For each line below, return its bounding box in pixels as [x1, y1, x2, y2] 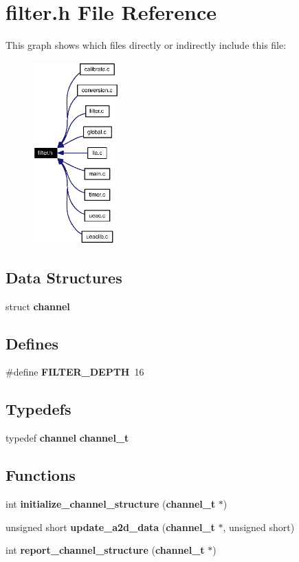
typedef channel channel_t [5, 431, 129, 445]
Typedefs [5, 398, 71, 420]
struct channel [5, 299, 70, 313]
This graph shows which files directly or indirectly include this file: [5, 38, 287, 52]
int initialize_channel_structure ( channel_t [5, 496, 216, 510]
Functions [5, 464, 76, 486]
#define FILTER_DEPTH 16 [5, 365, 144, 379]
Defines [5, 332, 59, 354]
